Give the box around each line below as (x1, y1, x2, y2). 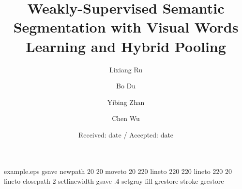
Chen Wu (112, 113, 140, 123)
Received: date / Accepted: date (78, 129, 174, 139)
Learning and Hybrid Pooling (26, 36, 226, 56)
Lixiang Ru (109, 64, 143, 74)
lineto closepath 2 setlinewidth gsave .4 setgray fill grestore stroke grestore (4, 176, 224, 186)
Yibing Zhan (107, 97, 145, 107)
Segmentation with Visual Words (13, 17, 239, 37)
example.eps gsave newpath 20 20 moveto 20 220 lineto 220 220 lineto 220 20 (4, 166, 232, 176)
